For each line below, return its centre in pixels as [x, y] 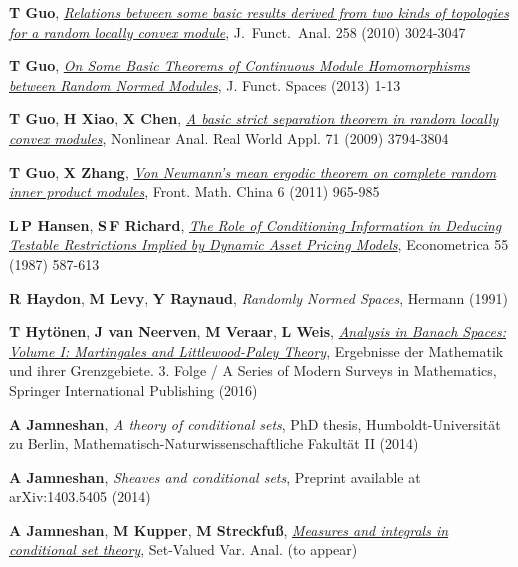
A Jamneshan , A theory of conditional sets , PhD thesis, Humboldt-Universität [255, 423]
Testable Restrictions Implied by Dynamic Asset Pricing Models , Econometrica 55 [259, 244]
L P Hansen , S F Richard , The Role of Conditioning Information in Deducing [255, 224]
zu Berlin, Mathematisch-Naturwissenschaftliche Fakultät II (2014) [214, 443]
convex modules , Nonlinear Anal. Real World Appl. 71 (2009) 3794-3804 [229, 137]
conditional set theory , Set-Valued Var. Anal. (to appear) [183, 549]
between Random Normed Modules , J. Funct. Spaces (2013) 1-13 [205, 84]
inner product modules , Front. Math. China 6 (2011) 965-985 [194, 191]
